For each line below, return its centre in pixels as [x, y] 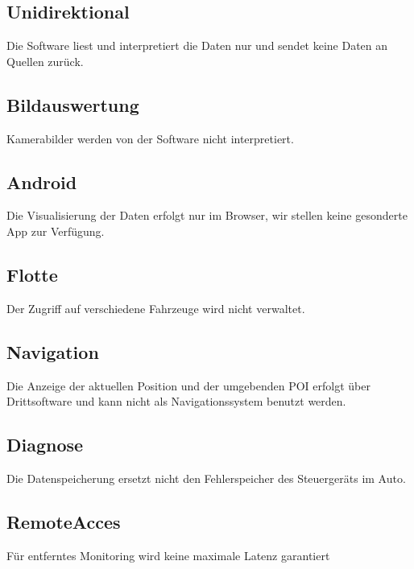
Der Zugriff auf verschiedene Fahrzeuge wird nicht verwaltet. [156, 308]
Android [42, 181]
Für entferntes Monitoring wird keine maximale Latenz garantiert [168, 555]
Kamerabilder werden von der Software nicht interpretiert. [150, 138]
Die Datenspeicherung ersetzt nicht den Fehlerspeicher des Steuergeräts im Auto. [206, 478]
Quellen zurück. [45, 61]
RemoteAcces [64, 521]
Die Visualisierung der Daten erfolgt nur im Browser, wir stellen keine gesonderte [207, 215]
